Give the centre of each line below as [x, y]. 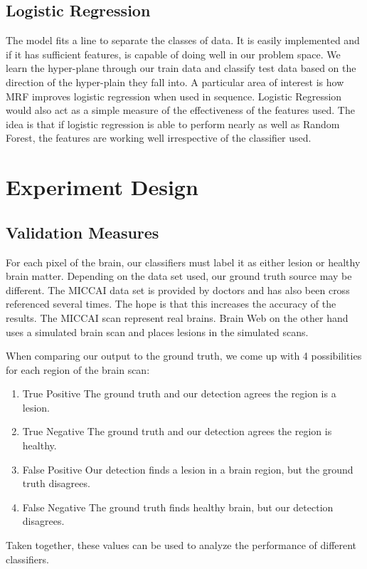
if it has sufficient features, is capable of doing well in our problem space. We [173, 54]
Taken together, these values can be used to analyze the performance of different [181, 545]
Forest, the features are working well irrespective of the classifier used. [159, 138]
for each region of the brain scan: [78, 369]
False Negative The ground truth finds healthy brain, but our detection [178, 507]
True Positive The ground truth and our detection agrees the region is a [179, 393]
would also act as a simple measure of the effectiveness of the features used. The [180, 110]
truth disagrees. [56, 483]
